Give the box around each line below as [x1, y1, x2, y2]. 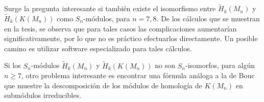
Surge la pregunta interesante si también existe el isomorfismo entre [4, 3, 216, 14]
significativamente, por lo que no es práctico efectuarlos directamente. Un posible [4, 33, 258, 44]
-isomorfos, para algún [185, 60, 255, 71]
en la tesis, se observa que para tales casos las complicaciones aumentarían [4, 23, 237, 33]
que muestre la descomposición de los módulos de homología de [4, 80, 202, 90]
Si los [4, 60, 21, 71]
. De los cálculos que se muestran [156, 13, 260, 24]
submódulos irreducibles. [4, 90, 81, 100]
